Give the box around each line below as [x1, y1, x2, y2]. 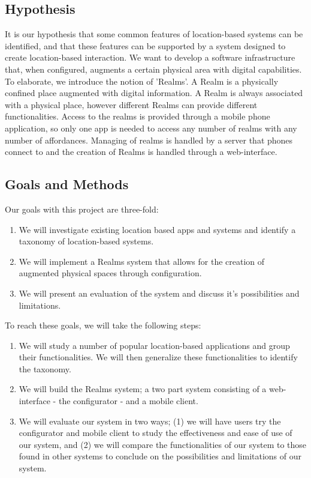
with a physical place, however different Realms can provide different [5, 98, 258, 110]
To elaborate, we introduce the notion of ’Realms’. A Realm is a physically [5, 74, 279, 87]
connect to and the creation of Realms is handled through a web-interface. [5, 145, 277, 158]
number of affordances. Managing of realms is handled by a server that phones [5, 133, 293, 146]
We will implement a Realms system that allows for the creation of [19, 255, 265, 267]
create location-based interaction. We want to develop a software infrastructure [5, 51, 295, 64]
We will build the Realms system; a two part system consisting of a [19, 383, 267, 395]
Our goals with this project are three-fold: [5, 202, 159, 215]
